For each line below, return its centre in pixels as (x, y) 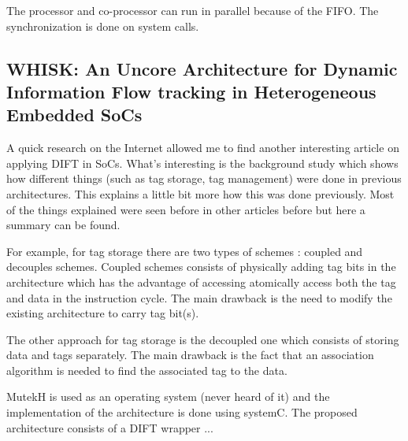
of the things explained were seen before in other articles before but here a (186, 209)
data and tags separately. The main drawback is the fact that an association (190, 355)
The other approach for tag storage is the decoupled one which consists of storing (203, 339)
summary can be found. (63, 225)
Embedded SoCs (74, 115)
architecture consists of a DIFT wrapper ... (110, 427)
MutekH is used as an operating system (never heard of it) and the (168, 397)
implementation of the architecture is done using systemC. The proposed (182, 412)
